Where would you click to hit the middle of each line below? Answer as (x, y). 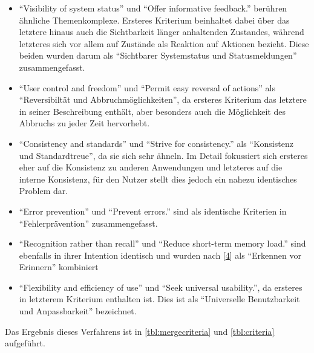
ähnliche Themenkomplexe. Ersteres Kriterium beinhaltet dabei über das (154, 20)
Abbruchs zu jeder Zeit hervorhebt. (84, 123)
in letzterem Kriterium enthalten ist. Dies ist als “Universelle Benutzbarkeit (159, 299)
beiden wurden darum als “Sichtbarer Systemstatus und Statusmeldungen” (158, 55)
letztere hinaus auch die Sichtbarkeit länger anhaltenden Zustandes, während (162, 32)
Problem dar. (44, 191)
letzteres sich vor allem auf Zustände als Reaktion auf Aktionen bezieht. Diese (164, 43)
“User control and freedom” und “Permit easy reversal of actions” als (147, 87)
